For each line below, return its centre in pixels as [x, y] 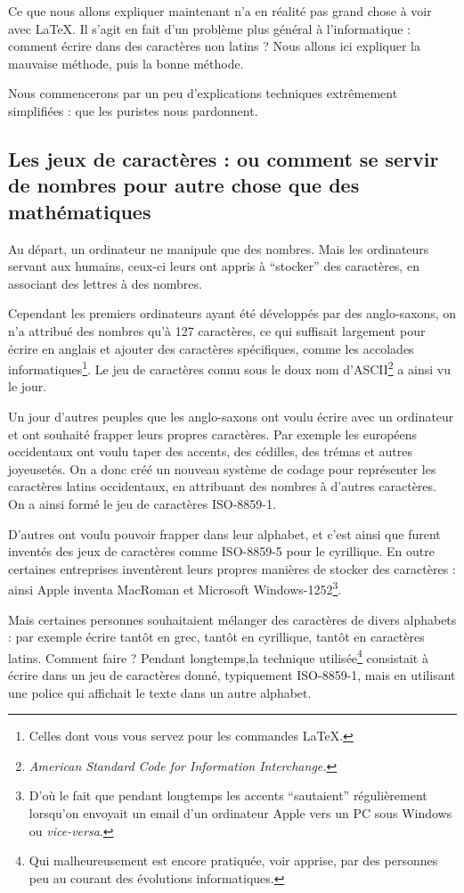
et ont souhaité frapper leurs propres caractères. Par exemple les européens [213, 434]
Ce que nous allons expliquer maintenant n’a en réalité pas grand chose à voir [220, 11]
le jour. [28, 386]
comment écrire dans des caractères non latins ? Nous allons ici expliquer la [214, 46]
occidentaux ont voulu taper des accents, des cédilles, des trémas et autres [211, 451]
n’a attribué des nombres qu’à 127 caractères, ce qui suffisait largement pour [217, 330]
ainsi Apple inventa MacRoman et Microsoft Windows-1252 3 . [175, 588]
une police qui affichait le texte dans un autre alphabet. [160, 692]
